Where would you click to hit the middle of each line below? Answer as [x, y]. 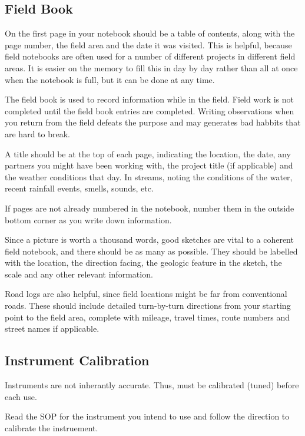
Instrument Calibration [77, 360]
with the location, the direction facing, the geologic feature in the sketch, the [143, 262]
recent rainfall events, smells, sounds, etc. [79, 188]
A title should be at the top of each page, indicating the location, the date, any [148, 153]
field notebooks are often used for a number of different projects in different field [150, 56]
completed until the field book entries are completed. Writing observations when [150, 110]
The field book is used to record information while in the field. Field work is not [149, 99]
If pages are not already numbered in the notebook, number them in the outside [150, 208]
